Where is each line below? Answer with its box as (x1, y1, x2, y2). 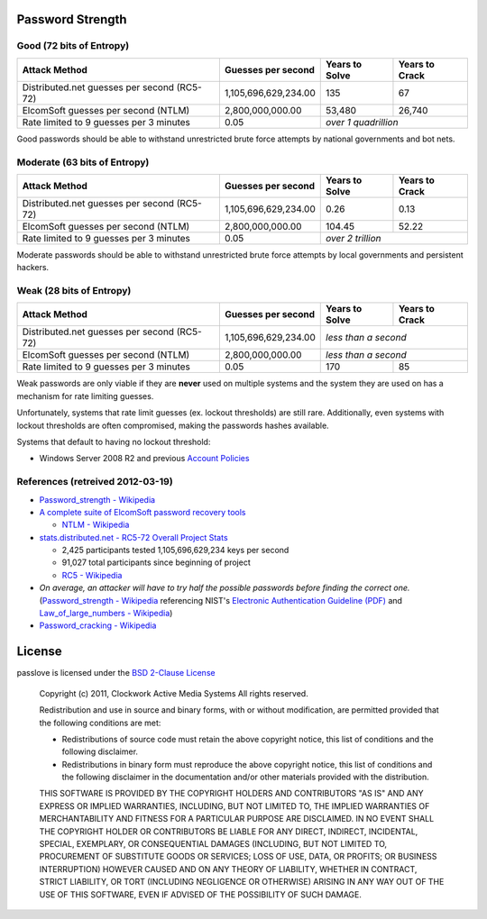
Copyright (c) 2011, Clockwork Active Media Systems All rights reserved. (39, 687, 308, 698)
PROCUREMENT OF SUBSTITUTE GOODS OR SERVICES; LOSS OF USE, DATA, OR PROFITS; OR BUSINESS (39, 851, 437, 862)
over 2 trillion (326, 232, 381, 244)
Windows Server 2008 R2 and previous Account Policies (39, 453, 250, 464)
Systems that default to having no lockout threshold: (16, 437, 211, 447)
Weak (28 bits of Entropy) (16, 285, 132, 297)
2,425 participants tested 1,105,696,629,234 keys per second (61, 545, 289, 556)
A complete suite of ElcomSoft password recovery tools (39, 506, 246, 517)
